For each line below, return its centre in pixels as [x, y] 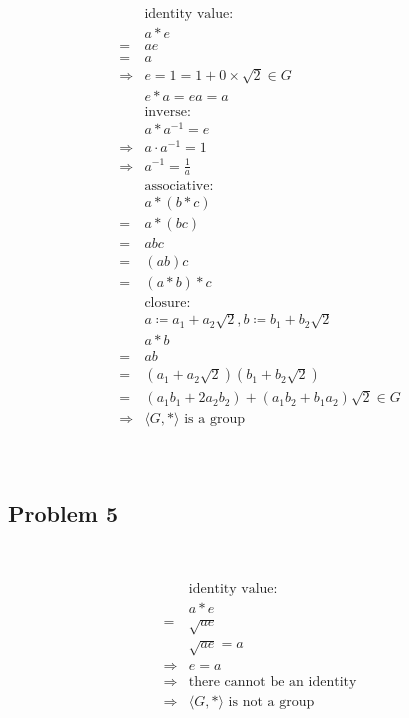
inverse [165, 111]
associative [177, 186]
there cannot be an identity [272, 681]
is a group [214, 419]
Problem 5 [63, 513]
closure [165, 302]
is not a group [271, 701]
